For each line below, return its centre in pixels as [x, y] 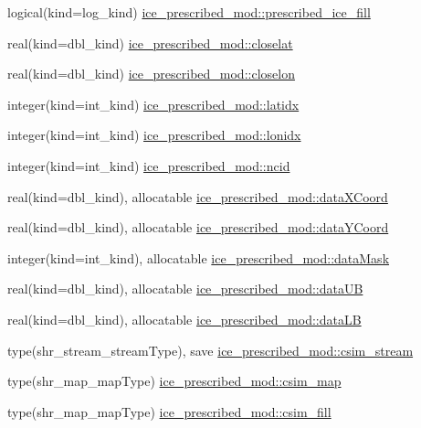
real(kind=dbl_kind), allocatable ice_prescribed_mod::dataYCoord [198, 227]
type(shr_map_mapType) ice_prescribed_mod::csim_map [174, 381]
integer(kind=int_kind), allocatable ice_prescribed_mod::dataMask [199, 257]
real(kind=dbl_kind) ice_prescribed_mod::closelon [151, 74]
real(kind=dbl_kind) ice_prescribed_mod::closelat [150, 43]
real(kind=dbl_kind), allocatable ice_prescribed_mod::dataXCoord [198, 196]
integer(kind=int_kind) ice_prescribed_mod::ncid [149, 165]
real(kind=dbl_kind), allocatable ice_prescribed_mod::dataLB [184, 319]
